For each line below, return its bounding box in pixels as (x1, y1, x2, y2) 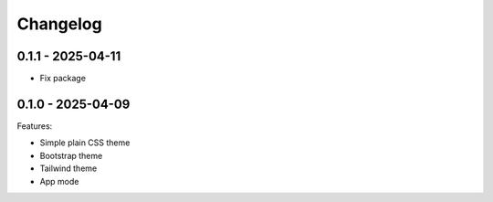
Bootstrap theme (39, 150, 103, 161)
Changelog (16, 14, 102, 34)
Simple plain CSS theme (39, 137, 131, 148)
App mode (39, 175, 79, 186)
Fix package (39, 73, 87, 84)
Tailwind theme (39, 163, 98, 174)
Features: (16, 120, 53, 132)
